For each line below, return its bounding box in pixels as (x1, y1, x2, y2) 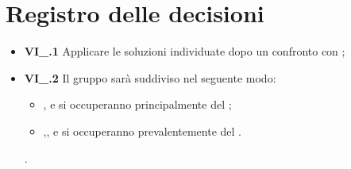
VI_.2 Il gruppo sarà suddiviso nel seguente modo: (24, 69, 276, 86)
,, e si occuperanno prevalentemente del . (43, 122, 242, 139)
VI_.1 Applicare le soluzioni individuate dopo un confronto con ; (24, 43, 345, 60)
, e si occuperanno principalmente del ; (43, 96, 232, 113)
